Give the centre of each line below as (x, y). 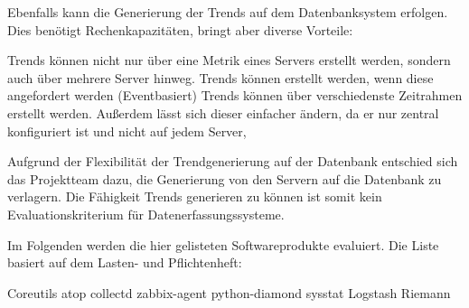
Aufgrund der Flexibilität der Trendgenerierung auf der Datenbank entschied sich (233, 161)
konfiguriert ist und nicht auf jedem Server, (127, 131)
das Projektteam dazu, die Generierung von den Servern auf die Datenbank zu (225, 178)
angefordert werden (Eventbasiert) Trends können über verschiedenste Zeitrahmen (235, 95)
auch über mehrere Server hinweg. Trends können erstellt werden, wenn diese (220, 77)
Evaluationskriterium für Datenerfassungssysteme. (146, 214)
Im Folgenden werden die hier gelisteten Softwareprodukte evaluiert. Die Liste (223, 244)
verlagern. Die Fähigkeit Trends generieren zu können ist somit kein (195, 196)
